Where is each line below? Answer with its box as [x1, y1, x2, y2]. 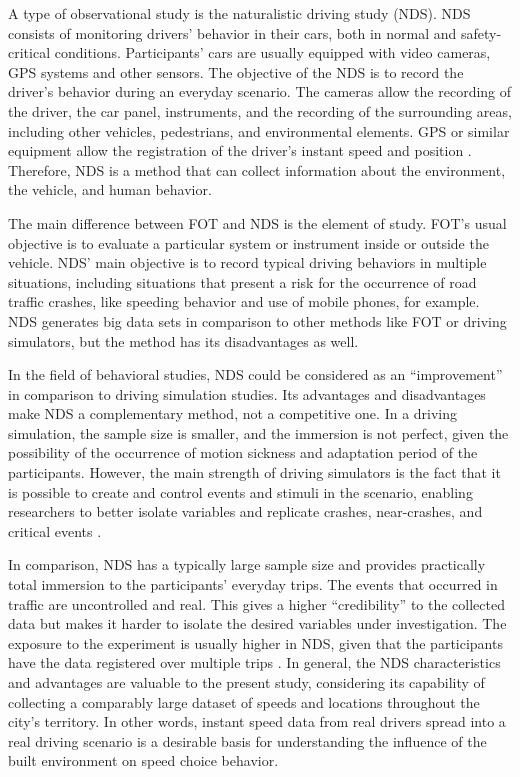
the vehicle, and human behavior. [8, 179, 212, 200]
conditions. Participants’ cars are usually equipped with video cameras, [54, 42, 491, 63]
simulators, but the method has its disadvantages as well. [8, 330, 359, 351]
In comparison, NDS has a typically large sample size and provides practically [8, 554, 486, 575]
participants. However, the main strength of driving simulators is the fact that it [8, 462, 501, 483]
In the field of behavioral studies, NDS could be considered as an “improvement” [8, 364, 503, 385]
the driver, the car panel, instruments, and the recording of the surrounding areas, [8, 100, 512, 121]
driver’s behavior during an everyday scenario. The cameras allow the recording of [8, 81, 512, 102]
